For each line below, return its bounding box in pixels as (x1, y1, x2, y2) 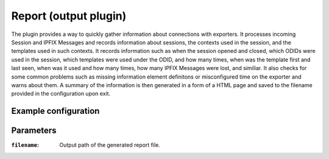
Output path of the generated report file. (59, 141, 161, 149)
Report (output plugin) (11, 9, 127, 23)
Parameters (11, 125, 57, 136)
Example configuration (11, 106, 100, 116)
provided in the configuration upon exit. (11, 90, 111, 97)
